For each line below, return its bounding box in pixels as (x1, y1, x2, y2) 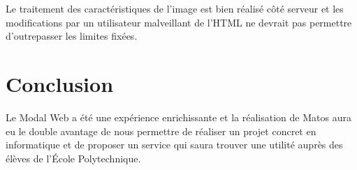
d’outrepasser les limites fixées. (6, 29, 138, 43)
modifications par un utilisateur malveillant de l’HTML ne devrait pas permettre (6, 15, 352, 29)
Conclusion (6, 69, 114, 98)
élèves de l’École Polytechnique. (6, 150, 141, 165)
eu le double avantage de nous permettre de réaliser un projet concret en (6, 123, 316, 138)
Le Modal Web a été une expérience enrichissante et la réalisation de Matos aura (6, 109, 351, 124)
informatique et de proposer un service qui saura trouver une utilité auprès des (6, 137, 343, 152)
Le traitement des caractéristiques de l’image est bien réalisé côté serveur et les (6, 1, 344, 15)
